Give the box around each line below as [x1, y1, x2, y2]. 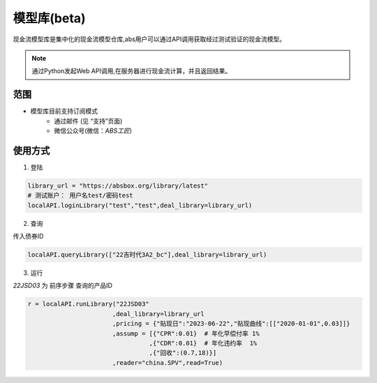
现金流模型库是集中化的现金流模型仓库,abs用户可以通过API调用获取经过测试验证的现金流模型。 [13, 35, 286, 43]
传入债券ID [13, 232, 44, 241]
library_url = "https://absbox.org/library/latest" [27, 181, 209, 190]
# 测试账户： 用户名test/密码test [27, 192, 133, 200]
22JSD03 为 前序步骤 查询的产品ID [13, 281, 113, 290]
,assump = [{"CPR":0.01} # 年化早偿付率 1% [112, 329, 260, 338]
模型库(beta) [13, 10, 87, 26]
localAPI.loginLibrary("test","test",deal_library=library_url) [27, 201, 253, 209]
